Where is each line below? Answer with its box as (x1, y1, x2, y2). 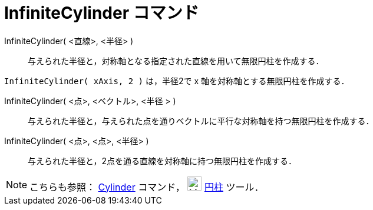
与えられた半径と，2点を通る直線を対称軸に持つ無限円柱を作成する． (28, 155, 296, 166)
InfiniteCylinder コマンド (4, 3, 199, 23)
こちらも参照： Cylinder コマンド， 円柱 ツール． (29, 181, 264, 193)
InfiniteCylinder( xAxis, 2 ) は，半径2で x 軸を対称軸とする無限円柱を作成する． (4, 75, 349, 86)
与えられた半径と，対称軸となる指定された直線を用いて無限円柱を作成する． (28, 55, 324, 66)
